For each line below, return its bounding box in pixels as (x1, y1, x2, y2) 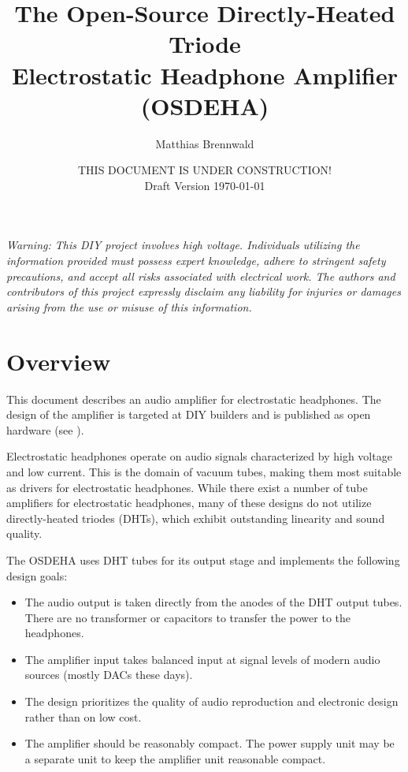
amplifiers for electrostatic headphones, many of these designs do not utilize (6, 494, 372, 511)
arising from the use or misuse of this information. (6, 298, 252, 315)
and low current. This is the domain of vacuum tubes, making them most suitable (6, 463, 402, 479)
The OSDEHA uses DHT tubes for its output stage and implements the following (6, 551, 400, 568)
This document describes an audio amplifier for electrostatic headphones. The (6, 390, 381, 407)
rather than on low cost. (24, 708, 142, 725)
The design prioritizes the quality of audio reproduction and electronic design (24, 693, 399, 710)
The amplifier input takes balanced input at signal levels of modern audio (24, 651, 380, 667)
